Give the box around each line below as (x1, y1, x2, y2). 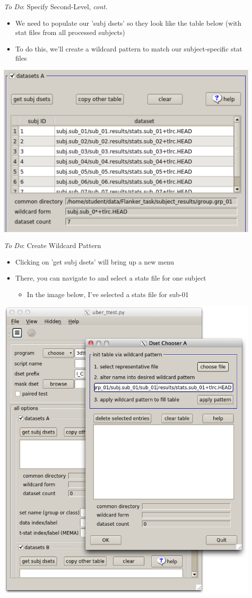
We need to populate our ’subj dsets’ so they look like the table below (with (15, 17, 242, 28)
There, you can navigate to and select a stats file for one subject (15, 273, 206, 283)
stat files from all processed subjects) (15, 27, 125, 37)
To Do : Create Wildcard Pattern (4, 240, 101, 250)
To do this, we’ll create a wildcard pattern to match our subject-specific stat (15, 43, 242, 53)
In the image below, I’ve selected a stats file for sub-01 (27, 289, 189, 299)
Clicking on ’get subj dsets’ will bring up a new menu (15, 256, 174, 266)
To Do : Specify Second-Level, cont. (4, 1, 108, 11)
